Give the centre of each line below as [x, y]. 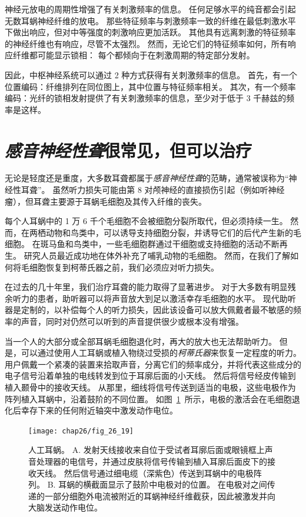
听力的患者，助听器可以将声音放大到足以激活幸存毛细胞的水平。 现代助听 [154, 298]
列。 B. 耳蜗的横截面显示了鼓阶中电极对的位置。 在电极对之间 [148, 484]
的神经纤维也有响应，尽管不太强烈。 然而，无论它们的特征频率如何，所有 [146, 43]
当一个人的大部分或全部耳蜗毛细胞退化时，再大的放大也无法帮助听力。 [141, 341]
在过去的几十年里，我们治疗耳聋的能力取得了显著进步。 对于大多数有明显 [146, 287]
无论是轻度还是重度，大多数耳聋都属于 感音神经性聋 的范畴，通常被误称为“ [147, 178]
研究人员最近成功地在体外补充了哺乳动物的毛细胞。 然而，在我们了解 [157, 256]
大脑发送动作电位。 [65, 507]
